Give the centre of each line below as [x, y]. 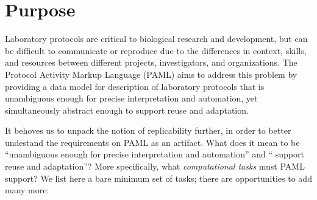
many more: [27, 190]
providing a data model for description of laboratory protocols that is [135, 86]
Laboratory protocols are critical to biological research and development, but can [156, 39]
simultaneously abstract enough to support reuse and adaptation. [127, 110]
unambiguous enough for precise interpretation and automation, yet [131, 98]
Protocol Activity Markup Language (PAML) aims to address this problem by [151, 74]
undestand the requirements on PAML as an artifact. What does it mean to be [152, 142]
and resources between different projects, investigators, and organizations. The [151, 62]
